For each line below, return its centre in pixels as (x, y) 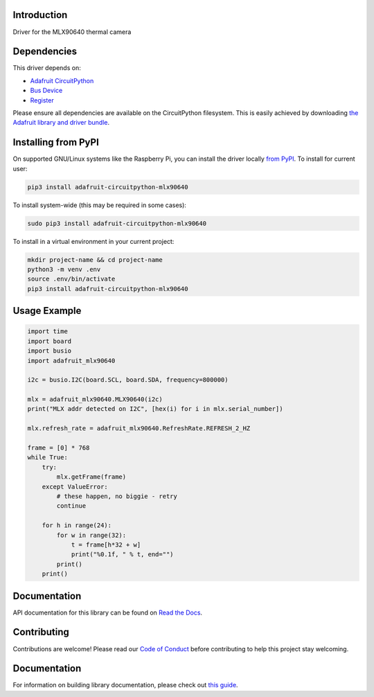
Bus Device (46, 91)
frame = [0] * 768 (59, 448)
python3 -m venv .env (64, 269)
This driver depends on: (47, 68)
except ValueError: (75, 486)
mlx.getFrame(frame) (91, 477)
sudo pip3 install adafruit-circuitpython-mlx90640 (117, 223)
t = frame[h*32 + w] (106, 545)
